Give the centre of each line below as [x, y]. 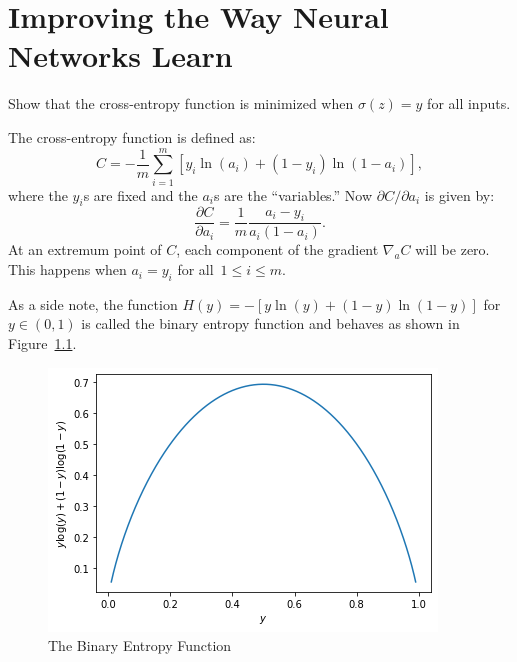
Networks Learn [120, 55]
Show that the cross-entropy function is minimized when [181, 103]
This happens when [67, 269]
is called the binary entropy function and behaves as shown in [270, 323]
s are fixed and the [140, 194]
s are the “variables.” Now [293, 194]
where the [38, 194]
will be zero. [452, 249]
